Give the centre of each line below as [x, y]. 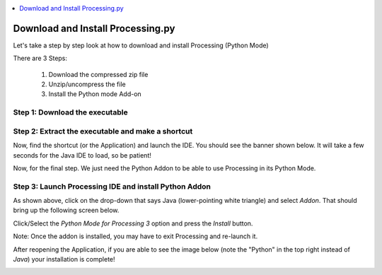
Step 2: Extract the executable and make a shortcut [103, 131]
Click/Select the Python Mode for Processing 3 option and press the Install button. [133, 223]
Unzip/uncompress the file [87, 84]
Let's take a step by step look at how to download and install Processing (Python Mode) [141, 45]
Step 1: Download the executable [70, 112]
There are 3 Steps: [40, 58]
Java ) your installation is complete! [64, 259]
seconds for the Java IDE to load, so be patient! [82, 155]
